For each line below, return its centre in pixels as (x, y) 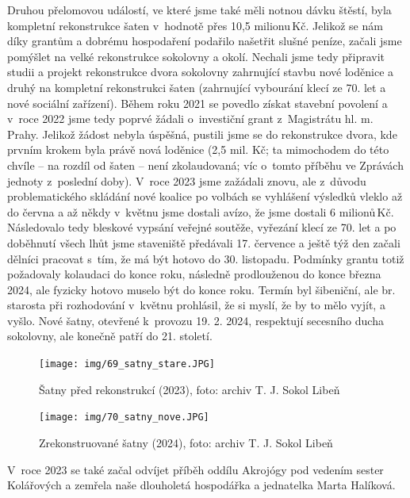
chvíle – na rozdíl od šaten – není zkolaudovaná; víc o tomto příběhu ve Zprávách (205, 165)
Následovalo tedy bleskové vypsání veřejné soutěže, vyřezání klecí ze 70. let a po (202, 227)
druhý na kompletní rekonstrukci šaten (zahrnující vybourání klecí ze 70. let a (197, 87)
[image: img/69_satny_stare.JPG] (127, 364)
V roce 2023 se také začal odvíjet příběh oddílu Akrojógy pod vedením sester (195, 469)
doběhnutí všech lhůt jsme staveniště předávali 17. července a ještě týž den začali (204, 242)
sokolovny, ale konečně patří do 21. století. (110, 336)
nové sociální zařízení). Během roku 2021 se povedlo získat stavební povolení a (197, 103)
